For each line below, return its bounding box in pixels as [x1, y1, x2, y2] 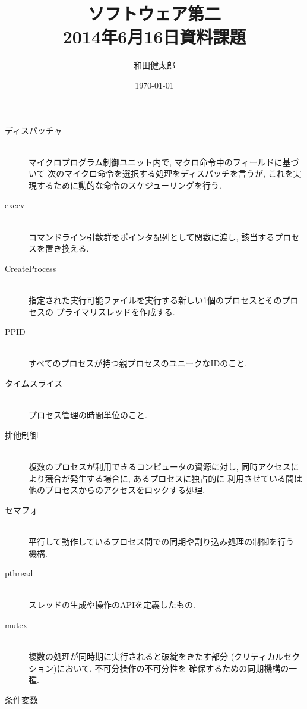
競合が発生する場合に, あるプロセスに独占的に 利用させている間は [45, 472, 302, 484]
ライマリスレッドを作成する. [64, 305, 175, 318]
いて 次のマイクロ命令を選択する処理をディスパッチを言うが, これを [29, 167, 293, 180]
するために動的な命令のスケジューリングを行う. [36, 178, 221, 191]
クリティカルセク [234, 650, 300, 663]
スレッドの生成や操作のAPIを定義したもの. [29, 598, 195, 611]
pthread [5, 567, 33, 579]
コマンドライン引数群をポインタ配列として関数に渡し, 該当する [29, 230, 275, 243]
